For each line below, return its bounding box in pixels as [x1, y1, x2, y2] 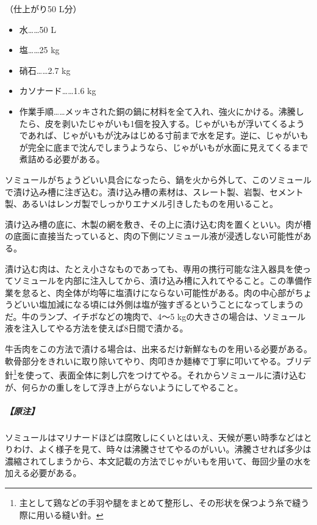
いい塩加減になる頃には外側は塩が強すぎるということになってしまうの [21, 298, 304, 311]
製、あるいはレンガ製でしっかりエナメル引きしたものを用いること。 [5, 197, 278, 210]
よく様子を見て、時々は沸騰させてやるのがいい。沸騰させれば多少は [38, 443, 312, 455]
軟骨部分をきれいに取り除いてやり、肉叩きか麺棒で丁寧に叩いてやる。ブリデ [5, 354, 312, 367]
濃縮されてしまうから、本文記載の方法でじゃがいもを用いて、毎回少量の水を [5, 454, 312, 467]
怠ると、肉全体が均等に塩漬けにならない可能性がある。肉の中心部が [21, 286, 295, 299]
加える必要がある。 [5, 466, 82, 479]
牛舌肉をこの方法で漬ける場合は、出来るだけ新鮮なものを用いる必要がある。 [5, 342, 312, 355]
